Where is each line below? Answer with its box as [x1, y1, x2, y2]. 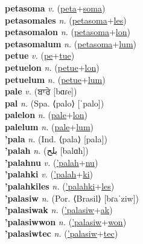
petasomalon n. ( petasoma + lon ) [5, 25, 130, 38]
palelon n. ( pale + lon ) [5, 108, 87, 121]
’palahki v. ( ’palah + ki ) [5, 168, 93, 180]
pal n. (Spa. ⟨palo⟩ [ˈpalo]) [5, 96, 104, 109]
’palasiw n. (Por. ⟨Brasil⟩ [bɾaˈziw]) [5, 191, 139, 204]
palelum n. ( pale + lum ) [5, 120, 94, 133]
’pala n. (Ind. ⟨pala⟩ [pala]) [5, 132, 107, 145]
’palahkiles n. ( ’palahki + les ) [5, 179, 115, 192]
